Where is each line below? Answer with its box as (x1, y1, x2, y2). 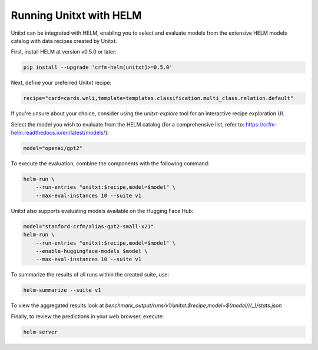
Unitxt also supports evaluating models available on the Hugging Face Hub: (11, 207, 194, 214)
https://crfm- (245, 121, 277, 128)
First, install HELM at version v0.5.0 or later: (11, 48, 117, 55)
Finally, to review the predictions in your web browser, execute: (11, 312, 164, 320)
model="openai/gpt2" (23, 145, 82, 152)
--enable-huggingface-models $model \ (35, 248, 148, 254)
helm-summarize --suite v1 (23, 287, 101, 294)
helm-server (23, 328, 58, 335)
